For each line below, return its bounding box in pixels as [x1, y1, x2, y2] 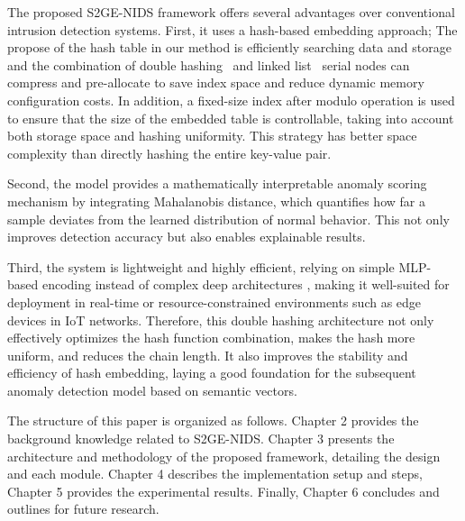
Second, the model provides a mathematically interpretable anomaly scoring [7, 174, 427, 193]
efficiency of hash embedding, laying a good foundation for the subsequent [7, 363, 416, 382]
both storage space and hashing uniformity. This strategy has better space [7, 126, 417, 145]
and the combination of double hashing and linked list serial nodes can [7, 55, 410, 74]
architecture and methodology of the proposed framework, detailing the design [7, 446, 441, 465]
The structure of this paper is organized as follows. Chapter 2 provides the [7, 411, 419, 430]
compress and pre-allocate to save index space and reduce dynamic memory [7, 73, 424, 92]
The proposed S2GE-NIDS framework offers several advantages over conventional [7, 3, 455, 21]
